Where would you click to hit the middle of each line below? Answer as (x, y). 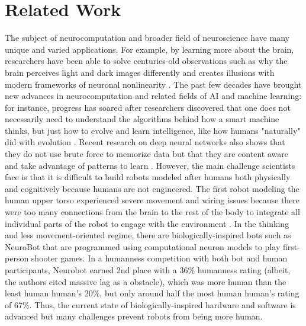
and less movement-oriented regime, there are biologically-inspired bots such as (148, 235)
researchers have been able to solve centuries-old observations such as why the (146, 61)
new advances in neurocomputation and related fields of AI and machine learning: (153, 96)
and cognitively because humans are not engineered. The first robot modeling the (152, 188)
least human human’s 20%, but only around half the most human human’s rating (152, 293)
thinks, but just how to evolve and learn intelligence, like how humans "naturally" (153, 130)
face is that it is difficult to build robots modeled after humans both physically (148, 177)
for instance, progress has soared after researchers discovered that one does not (148, 107)
